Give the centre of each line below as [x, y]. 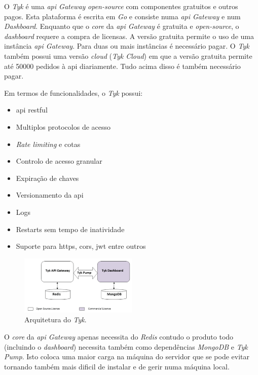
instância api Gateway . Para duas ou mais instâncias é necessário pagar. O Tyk [127, 46]
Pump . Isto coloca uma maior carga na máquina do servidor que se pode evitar [127, 357]
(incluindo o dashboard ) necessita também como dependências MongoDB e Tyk [126, 346]
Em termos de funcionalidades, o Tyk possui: [73, 92]
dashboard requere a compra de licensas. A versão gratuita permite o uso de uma [129, 36]
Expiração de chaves [47, 178]
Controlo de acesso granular [59, 161]
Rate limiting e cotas [48, 144]
